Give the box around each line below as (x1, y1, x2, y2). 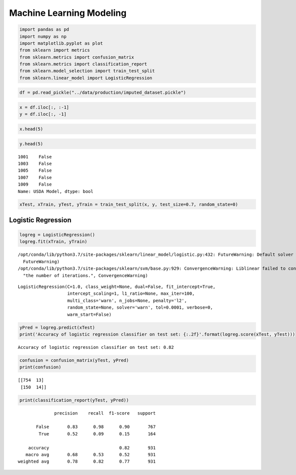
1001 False (18, 154, 52, 159)
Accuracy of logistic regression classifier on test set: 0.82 (18, 344, 174, 350)
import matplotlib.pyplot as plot (19, 40, 103, 46)
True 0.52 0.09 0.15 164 (38, 431, 156, 436)
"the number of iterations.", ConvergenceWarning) (23, 273, 148, 278)
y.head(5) (19, 141, 43, 146)
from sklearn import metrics (19, 47, 90, 53)
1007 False (18, 175, 52, 180)
